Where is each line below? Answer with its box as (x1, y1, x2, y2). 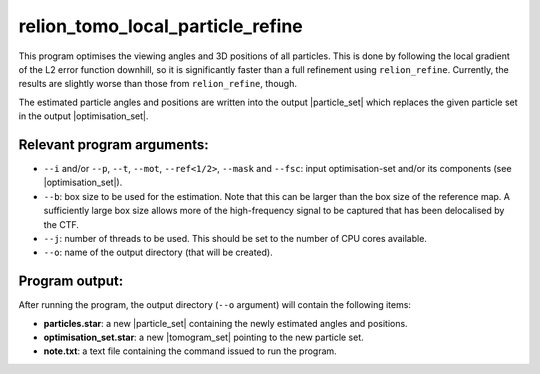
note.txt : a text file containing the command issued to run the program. (43, 345, 337, 357)
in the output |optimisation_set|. (18, 110, 149, 122)
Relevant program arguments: (18, 136, 209, 153)
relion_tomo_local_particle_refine (18, 15, 304, 37)
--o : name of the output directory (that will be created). (43, 246, 274, 259)
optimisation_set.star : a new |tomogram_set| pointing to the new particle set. (43, 331, 364, 344)
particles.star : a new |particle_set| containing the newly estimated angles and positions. (43, 317, 409, 329)
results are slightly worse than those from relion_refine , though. (18, 78, 297, 90)
